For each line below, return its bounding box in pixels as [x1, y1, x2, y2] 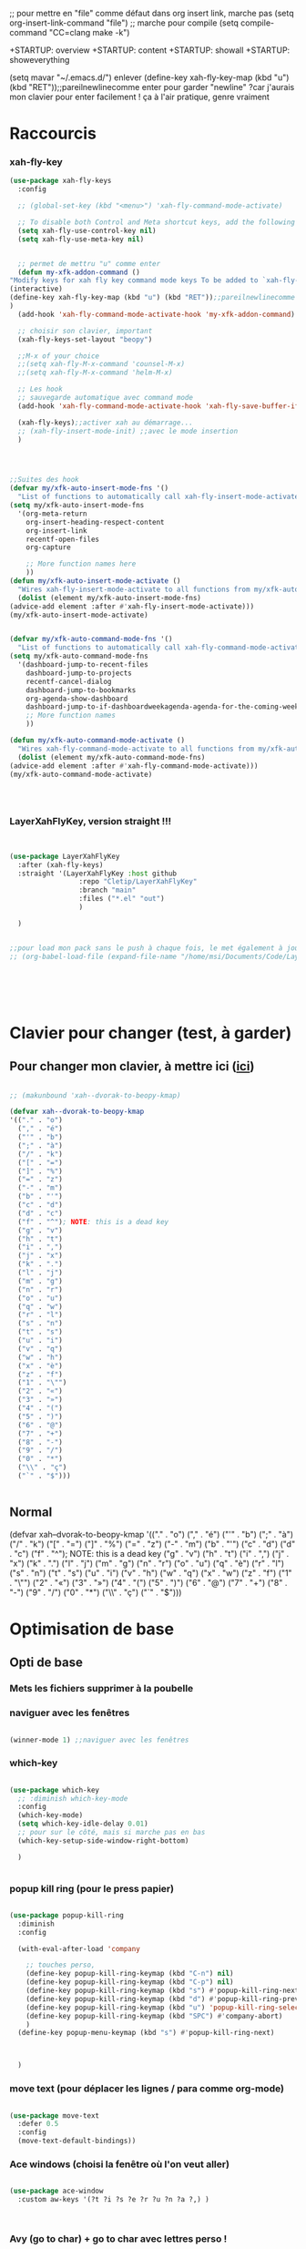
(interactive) [9, 284, 64, 294]
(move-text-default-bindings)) [17, 2136, 137, 2146]
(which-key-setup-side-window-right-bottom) [17, 1835, 189, 1845]
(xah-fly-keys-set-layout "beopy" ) [17, 334, 153, 344]
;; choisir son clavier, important [17, 326, 153, 335]
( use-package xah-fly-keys [9, 177, 112, 186]
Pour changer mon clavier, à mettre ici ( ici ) [9, 1058, 255, 1074]
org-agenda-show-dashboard [25, 694, 128, 703]
